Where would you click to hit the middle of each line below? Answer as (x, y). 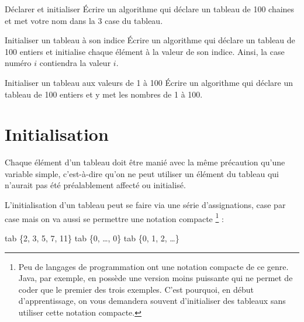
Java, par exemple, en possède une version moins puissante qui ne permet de (156, 278)
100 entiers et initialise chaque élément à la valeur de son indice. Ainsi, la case (145, 51)
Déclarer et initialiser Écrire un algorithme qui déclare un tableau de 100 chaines (150, 9)
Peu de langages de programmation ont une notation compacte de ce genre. (153, 266)
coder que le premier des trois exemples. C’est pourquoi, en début (136, 289)
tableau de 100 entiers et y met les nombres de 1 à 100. (104, 94)
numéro (18, 63)
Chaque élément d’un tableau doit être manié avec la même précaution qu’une (145, 162)
